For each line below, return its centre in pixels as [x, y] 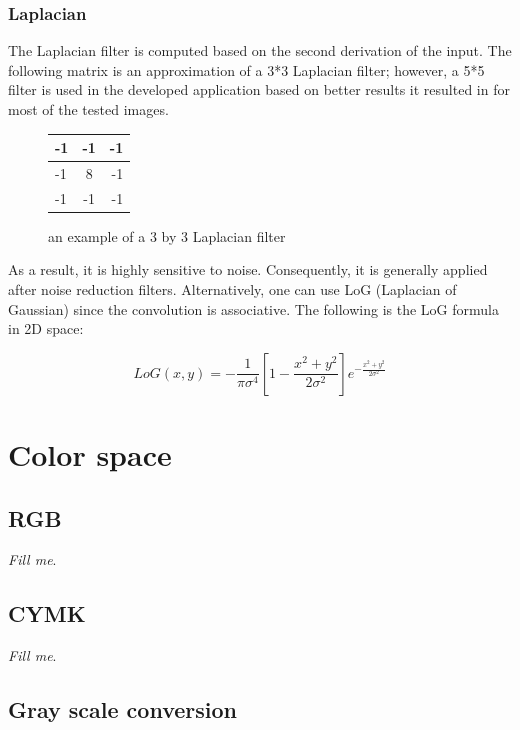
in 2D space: [46, 328]
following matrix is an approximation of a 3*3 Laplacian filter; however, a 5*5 [246, 69]
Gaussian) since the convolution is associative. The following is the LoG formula [253, 308]
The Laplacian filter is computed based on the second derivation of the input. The [260, 50]
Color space [90, 454]
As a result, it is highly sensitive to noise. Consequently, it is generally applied [248, 269]
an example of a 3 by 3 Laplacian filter [167, 235]
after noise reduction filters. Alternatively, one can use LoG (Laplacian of [232, 289]
